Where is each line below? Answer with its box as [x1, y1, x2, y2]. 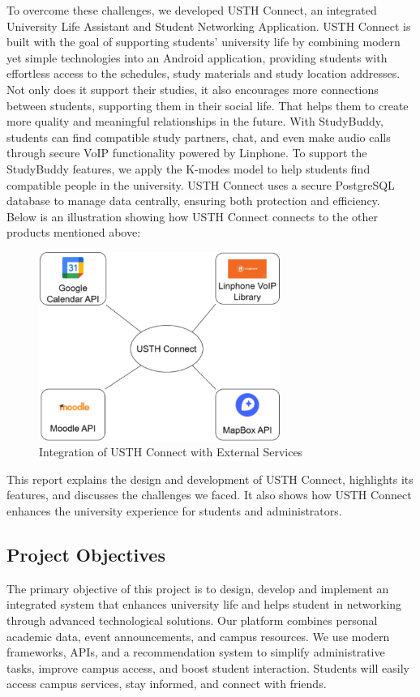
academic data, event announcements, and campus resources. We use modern [6, 627, 390, 644]
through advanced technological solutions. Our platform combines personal [6, 612, 378, 628]
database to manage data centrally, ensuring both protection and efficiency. [6, 192, 380, 209]
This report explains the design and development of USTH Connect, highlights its [6, 470, 414, 487]
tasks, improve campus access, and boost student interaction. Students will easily [6, 659, 409, 676]
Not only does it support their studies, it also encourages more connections [6, 80, 379, 97]
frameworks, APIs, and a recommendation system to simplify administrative [6, 644, 385, 661]
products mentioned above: [6, 224, 141, 241]
